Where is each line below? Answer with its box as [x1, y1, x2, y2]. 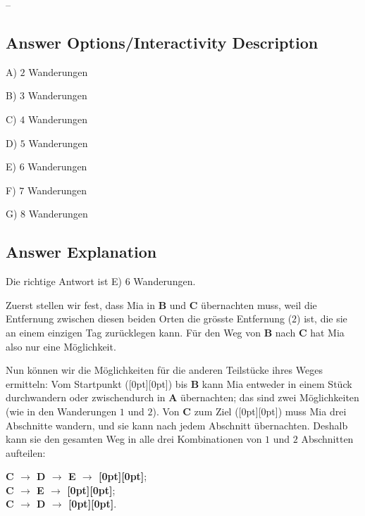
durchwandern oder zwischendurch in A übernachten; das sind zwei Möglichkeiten [6, 390, 359, 405]
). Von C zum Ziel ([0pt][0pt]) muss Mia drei [152, 403, 347, 418]
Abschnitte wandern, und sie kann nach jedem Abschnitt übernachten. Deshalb [6, 417, 348, 432]
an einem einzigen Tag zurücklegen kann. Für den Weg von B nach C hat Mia [6, 325, 345, 339]
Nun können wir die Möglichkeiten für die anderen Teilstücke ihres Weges [6, 363, 323, 377]
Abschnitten [301, 432, 354, 446]
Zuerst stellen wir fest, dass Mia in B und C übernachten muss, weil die [6, 297, 317, 312]
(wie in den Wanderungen [6, 403, 117, 418]
